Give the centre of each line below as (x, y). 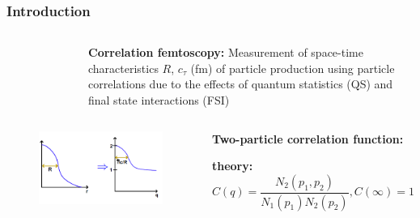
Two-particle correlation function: (308, 138)
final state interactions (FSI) (159, 100)
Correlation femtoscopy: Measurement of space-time (226, 52)
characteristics (123, 68)
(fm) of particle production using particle (293, 68)
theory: (232, 166)
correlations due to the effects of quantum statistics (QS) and (241, 84)
